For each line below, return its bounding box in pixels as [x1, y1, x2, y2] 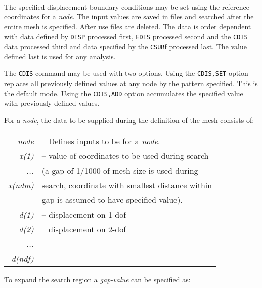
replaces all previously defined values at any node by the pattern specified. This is [4, 78, 258, 89]
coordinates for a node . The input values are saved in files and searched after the [4, 11, 254, 22]
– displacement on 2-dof [41, 223, 126, 235]
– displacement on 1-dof [41, 208, 126, 220]
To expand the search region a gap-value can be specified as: [4, 274, 191, 284]
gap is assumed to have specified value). [41, 193, 183, 205]
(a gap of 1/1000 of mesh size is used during [41, 164, 198, 176]
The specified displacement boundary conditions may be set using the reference [4, 1, 250, 12]
